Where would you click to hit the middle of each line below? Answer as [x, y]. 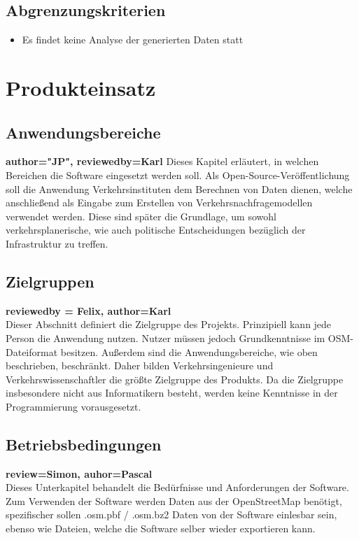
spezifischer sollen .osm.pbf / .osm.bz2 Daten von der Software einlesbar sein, [171, 514]
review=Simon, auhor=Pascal [79, 473]
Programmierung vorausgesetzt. [73, 406]
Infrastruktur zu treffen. [57, 243]
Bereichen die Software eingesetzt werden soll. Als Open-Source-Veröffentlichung [178, 175]
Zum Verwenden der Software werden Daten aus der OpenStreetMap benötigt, [174, 500]
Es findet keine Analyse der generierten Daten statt [133, 40]
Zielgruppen [50, 281]
